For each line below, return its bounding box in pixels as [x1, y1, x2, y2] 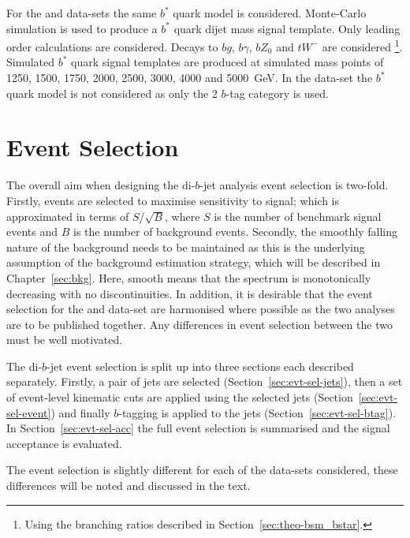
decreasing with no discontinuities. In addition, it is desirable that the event [6, 285, 373, 301]
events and [6, 223, 58, 240]
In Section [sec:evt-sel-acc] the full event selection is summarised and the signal [6, 420, 390, 436]
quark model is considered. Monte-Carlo [173, 5, 367, 21]
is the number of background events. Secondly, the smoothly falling [73, 223, 398, 240]
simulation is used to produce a [6, 20, 158, 36]
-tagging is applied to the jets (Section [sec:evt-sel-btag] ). [118, 404, 397, 420]
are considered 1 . [322, 36, 403, 54]
